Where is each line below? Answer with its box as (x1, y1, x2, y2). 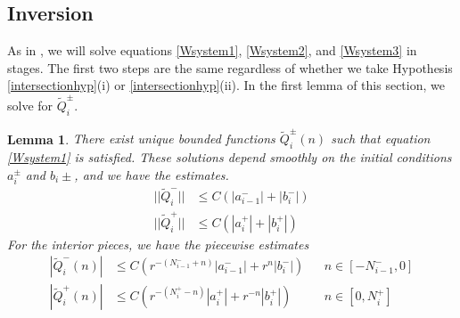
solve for (7, 95, 53, 114)
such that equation (331, 129, 431, 148)
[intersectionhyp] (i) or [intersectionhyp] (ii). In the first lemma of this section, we (7, 76, 445, 94)
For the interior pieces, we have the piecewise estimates (7, 234, 309, 253)
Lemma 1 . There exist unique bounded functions (7, 129, 275, 148)
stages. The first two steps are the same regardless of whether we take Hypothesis (7, 58, 453, 77)
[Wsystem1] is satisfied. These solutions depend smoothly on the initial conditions (7, 148, 452, 167)
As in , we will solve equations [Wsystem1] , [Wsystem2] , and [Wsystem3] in (7, 41, 417, 60)
